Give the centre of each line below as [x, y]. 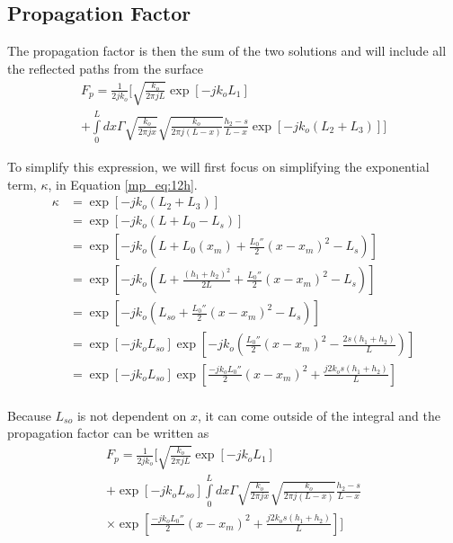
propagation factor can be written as [108, 433]
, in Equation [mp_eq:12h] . [123, 184]
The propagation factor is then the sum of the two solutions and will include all [227, 51]
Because [29, 415]
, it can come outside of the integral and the [319, 415]
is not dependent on [132, 415]
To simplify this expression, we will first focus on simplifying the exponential [218, 167]
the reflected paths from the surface [106, 68]
